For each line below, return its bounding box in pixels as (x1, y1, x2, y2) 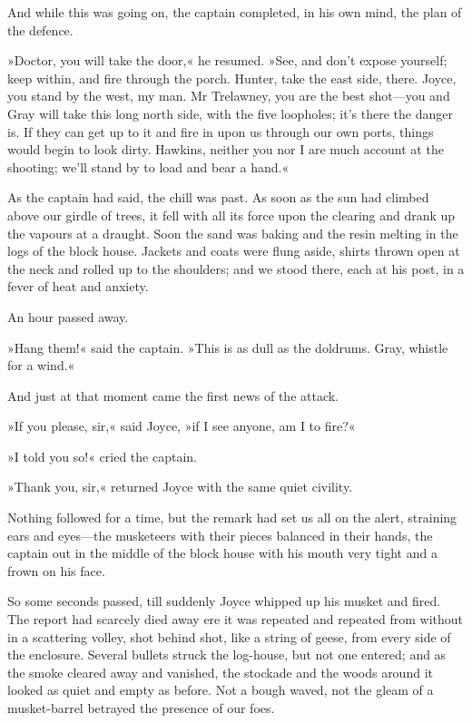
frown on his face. (7, 561, 105, 580)
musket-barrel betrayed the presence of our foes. (7, 699, 275, 717)
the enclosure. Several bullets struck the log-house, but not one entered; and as (7, 645, 447, 664)
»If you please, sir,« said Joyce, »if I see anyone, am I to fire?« (7, 416, 356, 435)
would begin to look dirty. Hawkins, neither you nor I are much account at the (7, 140, 444, 159)
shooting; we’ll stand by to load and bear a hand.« (7, 157, 290, 176)
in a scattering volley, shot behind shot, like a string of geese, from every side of (7, 627, 451, 646)
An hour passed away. (7, 307, 129, 326)
